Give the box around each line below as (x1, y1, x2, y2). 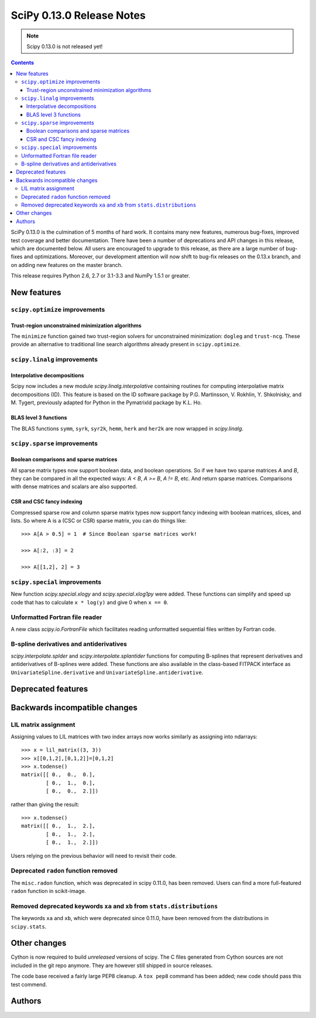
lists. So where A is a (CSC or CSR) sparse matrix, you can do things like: (11, 517, 187, 525)
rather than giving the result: (11, 801, 80, 808)
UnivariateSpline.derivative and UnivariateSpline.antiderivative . (11, 669, 204, 676)
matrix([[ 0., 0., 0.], (21, 772, 96, 778)
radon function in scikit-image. (11, 888, 86, 895)
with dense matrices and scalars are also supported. (11, 483, 138, 490)
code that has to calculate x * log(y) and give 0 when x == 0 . (11, 598, 169, 606)
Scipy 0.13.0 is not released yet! (26, 43, 103, 50)
